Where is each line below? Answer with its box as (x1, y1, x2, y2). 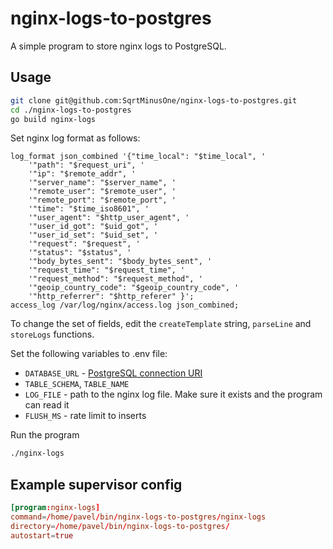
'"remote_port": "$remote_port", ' (28, 195, 177, 206)
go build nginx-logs (10, 114, 97, 124)
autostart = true (10, 530, 74, 541)
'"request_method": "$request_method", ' (28, 274, 203, 284)
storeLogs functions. (10, 328, 95, 341)
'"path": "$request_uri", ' (28, 160, 145, 171)
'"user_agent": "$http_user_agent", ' (28, 213, 190, 223)
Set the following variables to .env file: (10, 348, 168, 360)
